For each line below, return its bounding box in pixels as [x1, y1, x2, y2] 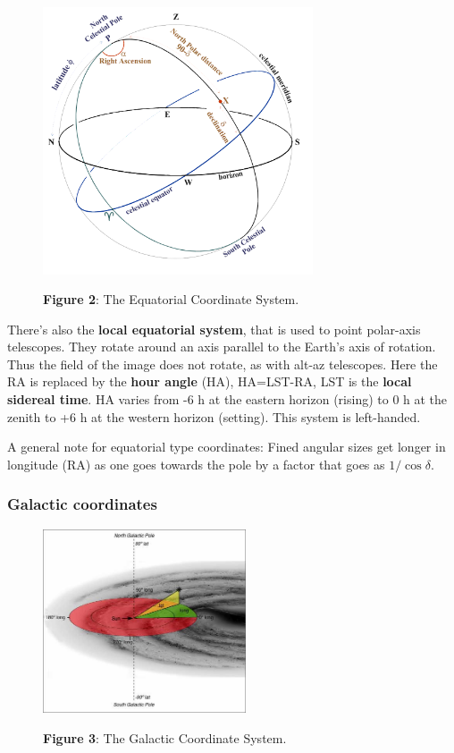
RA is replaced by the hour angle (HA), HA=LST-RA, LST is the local [7, 372, 412, 391]
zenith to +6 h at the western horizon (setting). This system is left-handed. [7, 407, 421, 426]
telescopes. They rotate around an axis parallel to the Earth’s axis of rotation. [7, 337, 436, 356]
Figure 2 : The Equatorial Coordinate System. [43, 290, 299, 309]
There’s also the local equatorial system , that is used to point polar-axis [7, 319, 421, 338]
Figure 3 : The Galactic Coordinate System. [43, 728, 287, 747]
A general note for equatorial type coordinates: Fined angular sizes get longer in [7, 437, 446, 456]
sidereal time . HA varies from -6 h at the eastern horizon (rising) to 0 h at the [7, 390, 448, 409]
